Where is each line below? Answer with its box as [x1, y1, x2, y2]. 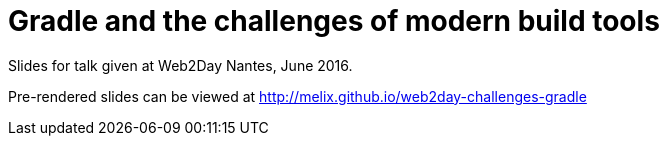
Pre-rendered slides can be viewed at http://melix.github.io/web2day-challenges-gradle [8, 87, 587, 105]
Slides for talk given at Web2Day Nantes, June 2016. [8, 56, 353, 74]
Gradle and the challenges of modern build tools [8, 4, 660, 38]
